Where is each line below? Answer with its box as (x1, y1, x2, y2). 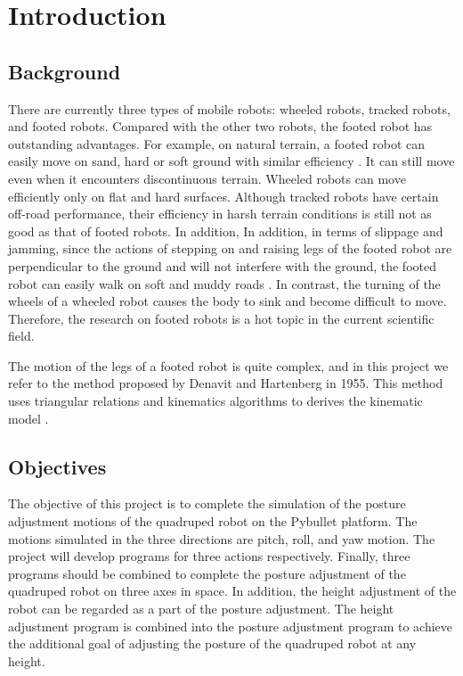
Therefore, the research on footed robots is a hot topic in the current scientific (8, 309, 435, 327)
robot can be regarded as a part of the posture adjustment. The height (8, 599, 394, 618)
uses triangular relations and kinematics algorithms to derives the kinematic (8, 392, 423, 410)
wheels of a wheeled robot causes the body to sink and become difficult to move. (8, 292, 447, 310)
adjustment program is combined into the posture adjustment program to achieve (8, 616, 453, 635)
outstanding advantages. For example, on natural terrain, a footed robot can (8, 134, 426, 153)
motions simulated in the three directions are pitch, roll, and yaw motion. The (8, 529, 435, 548)
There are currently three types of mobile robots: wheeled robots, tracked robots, (8, 99, 451, 118)
